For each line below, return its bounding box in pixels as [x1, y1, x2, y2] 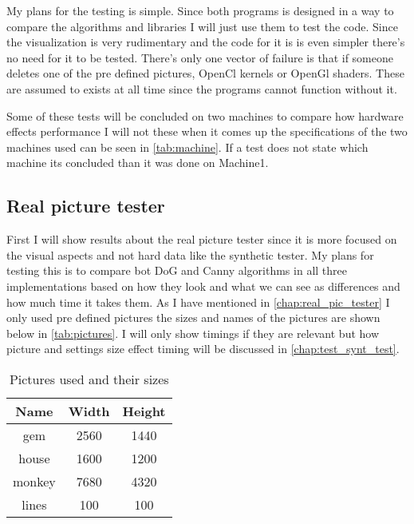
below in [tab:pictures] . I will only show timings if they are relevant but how [6, 324, 380, 341]
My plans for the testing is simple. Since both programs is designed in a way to [6, 2, 394, 18]
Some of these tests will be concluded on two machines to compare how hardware [6, 107, 404, 124]
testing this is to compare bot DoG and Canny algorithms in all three [6, 262, 347, 279]
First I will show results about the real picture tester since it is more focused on [6, 231, 397, 248]
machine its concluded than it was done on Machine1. [6, 154, 269, 171]
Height [122, 401, 166, 420]
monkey [13, 471, 56, 490]
